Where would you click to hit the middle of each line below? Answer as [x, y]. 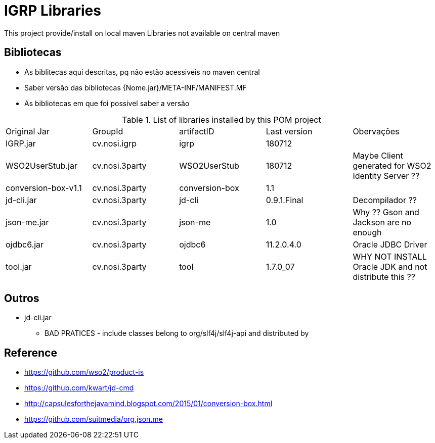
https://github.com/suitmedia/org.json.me [94, 419]
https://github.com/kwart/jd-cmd [79, 388]
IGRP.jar [21, 143]
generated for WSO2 [392, 165]
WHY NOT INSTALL [390, 256]
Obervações [376, 131]
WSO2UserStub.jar [41, 165]
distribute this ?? [384, 277]
